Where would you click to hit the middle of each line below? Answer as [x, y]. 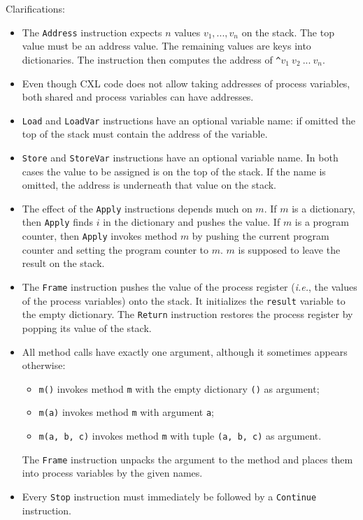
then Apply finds [58, 222]
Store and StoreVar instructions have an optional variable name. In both [180, 157]
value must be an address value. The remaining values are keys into [166, 46]
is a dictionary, [323, 208]
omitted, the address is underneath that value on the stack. [149, 185]
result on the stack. [63, 263]
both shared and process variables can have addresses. [138, 97]
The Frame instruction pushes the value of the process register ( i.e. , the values [190, 286]
